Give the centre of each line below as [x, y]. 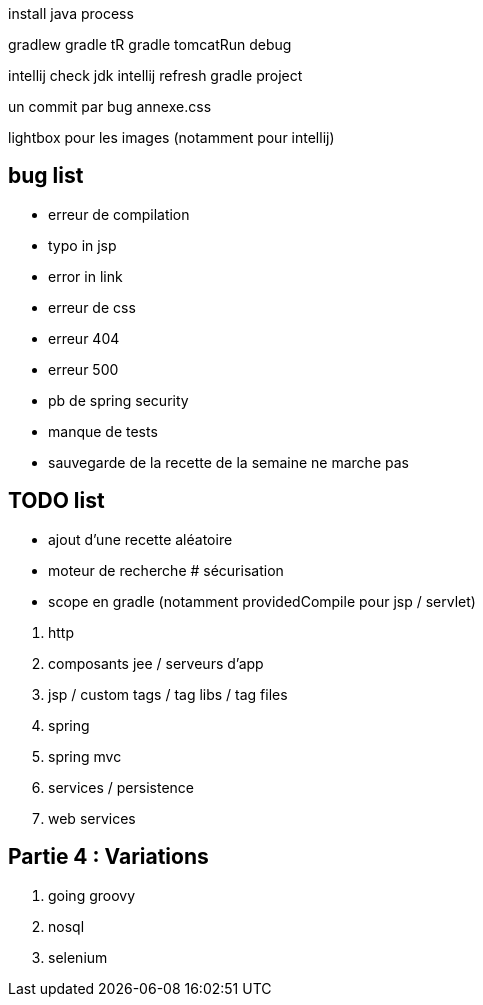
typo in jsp [82, 245]
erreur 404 [84, 338]
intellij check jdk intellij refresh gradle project [155, 75]
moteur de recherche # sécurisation [166, 570]
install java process [71, 13]
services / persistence [121, 787]
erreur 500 [83, 369]
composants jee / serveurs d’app [156, 663]
